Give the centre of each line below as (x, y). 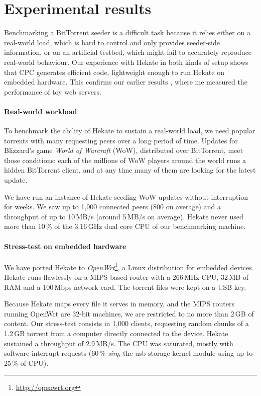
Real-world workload (41, 111)
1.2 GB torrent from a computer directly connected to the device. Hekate (116, 333)
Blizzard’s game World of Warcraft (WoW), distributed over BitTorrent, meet (123, 150)
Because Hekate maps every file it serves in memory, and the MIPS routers (119, 304)
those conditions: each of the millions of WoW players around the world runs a (125, 160)
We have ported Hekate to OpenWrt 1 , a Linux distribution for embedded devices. (129, 266)
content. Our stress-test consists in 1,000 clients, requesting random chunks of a (126, 323)
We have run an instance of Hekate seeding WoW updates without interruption (126, 196)
